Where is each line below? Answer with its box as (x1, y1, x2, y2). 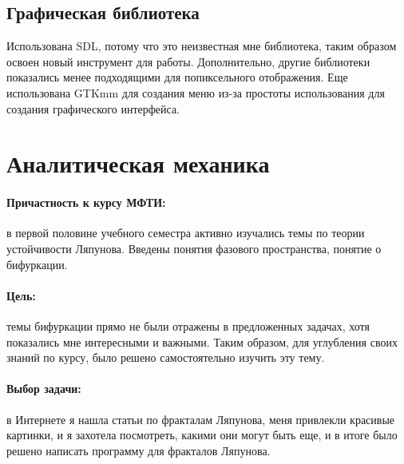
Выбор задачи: (6, 380, 81, 397)
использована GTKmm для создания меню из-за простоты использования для (6, 84, 385, 101)
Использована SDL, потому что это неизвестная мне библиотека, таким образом (6, 38, 397, 54)
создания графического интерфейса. (6, 100, 180, 117)
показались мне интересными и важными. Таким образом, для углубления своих (6, 333, 398, 350)
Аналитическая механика (6, 147, 270, 180)
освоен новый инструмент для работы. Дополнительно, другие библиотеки (6, 53, 370, 69)
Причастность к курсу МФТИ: (6, 194, 166, 211)
